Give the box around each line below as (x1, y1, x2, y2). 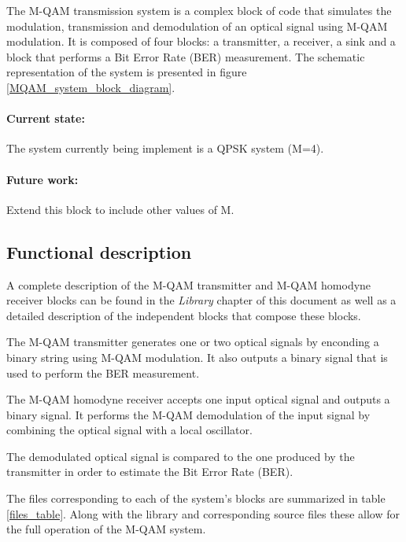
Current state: (6, 110, 85, 127)
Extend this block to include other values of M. (6, 201, 234, 217)
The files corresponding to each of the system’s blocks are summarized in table (6, 490, 386, 507)
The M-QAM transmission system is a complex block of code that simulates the (6, 2, 392, 18)
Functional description (6, 239, 192, 264)
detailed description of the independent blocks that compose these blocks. (6, 307, 361, 323)
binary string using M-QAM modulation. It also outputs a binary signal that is (6, 348, 388, 365)
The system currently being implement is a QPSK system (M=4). (6, 140, 324, 157)
